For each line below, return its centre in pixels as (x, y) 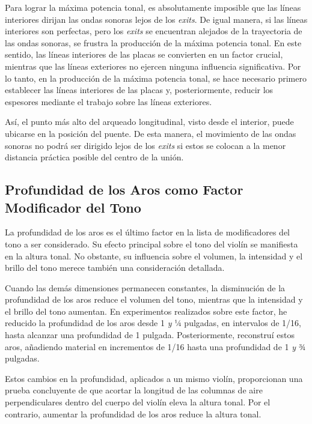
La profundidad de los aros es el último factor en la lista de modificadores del (148, 232)
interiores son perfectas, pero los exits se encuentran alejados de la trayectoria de (154, 31)
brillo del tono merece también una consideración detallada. (115, 268)
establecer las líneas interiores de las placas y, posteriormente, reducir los (139, 90)
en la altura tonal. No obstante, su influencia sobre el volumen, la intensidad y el (154, 256)
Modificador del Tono (73, 207)
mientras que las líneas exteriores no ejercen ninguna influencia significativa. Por (153, 66)
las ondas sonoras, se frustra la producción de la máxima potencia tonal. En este (153, 42)
